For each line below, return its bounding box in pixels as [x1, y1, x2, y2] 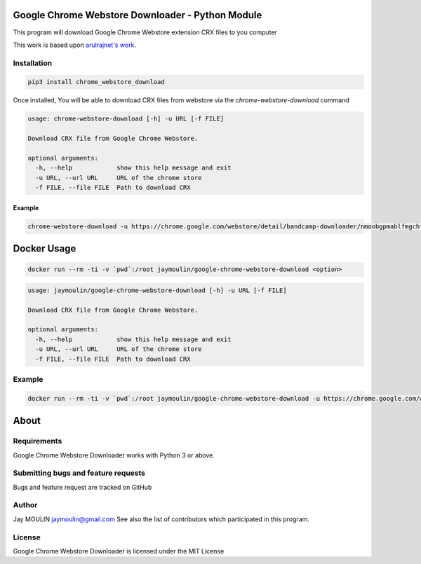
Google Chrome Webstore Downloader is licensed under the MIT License [13, 546, 225, 555]
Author [13, 500, 38, 510]
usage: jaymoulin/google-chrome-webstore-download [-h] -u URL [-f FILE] [27, 286, 287, 294]
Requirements [13, 436, 62, 446]
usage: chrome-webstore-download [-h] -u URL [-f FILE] [27, 115, 225, 123]
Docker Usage [13, 242, 76, 255]
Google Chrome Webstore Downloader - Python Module [13, 9, 262, 21]
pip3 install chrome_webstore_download [27, 78, 165, 86]
